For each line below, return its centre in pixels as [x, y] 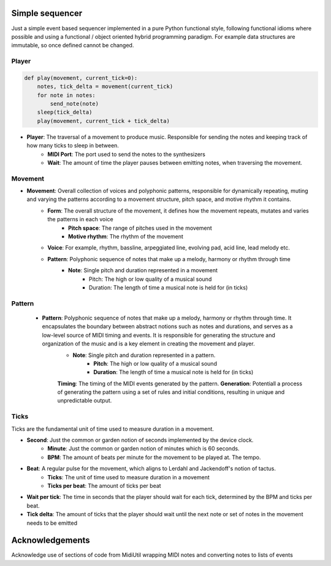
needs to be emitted [52, 523]
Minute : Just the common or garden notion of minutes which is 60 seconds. [143, 449]
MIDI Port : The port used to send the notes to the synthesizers [126, 154]
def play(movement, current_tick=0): [81, 78]
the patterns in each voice [80, 219]
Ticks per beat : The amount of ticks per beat [105, 485]
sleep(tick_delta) [65, 112]
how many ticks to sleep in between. [73, 146]
